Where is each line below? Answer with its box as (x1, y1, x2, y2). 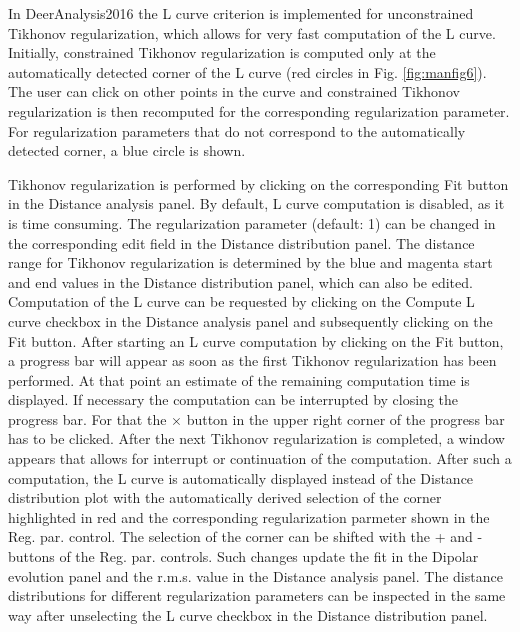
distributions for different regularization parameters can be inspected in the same (8, 585, 506, 606)
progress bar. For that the (8, 408, 167, 429)
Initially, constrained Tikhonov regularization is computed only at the (8, 42, 436, 63)
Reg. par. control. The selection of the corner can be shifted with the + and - (8, 526, 483, 547)
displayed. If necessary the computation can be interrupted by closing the (8, 389, 458, 410)
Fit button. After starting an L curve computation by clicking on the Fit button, (8, 330, 504, 351)
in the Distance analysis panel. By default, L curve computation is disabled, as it (8, 193, 505, 214)
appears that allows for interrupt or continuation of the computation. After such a (8, 448, 512, 469)
